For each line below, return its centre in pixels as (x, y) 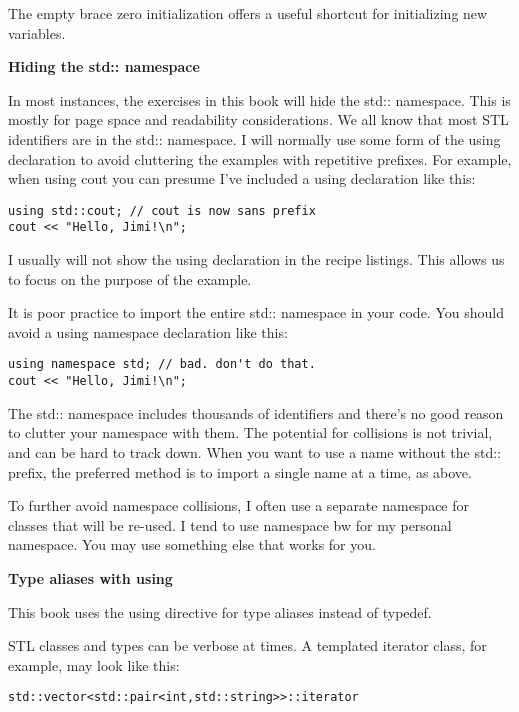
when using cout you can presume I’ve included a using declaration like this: (242, 178)
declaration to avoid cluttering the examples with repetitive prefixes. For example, (260, 158)
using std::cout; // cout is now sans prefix (162, 210)
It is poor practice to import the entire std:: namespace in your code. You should (256, 312)
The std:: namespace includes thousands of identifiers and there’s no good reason (256, 412)
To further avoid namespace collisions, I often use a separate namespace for (239, 505)
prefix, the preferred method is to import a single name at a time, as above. (240, 471)
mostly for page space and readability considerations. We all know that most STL (258, 119)
